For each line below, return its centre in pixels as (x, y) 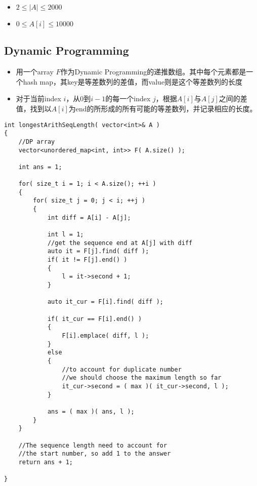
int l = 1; (66, 235)
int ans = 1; (40, 167)
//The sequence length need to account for (93, 445)
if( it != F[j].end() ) (87, 260)
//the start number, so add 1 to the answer (95, 454)
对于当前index (38, 98)
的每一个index (128, 98)
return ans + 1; (46, 462)
